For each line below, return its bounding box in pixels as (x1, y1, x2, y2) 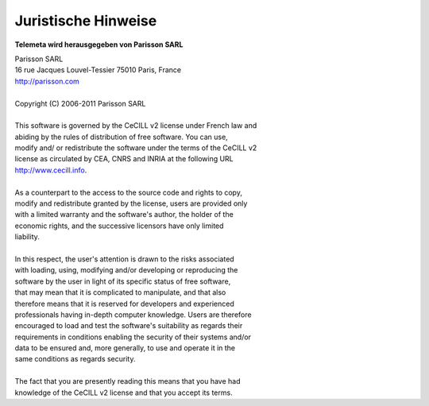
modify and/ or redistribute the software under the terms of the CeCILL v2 (14, 143, 257, 153)
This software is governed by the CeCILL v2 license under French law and (14, 121, 257, 130)
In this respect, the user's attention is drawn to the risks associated (14, 254, 234, 264)
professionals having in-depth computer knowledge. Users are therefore (14, 310, 252, 319)
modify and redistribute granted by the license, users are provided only (14, 199, 248, 208)
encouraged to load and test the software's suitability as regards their (14, 321, 243, 331)
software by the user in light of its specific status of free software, (14, 276, 231, 286)
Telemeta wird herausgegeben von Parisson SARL (14, 40, 184, 49)
